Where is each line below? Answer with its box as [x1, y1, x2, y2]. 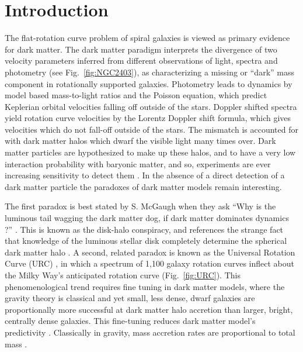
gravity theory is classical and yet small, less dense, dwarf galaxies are [5, 292, 255, 304]
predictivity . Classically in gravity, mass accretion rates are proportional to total [5, 326, 295, 338]
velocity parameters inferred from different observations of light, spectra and [5, 54, 278, 67]
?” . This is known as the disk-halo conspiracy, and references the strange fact [5, 223, 284, 235]
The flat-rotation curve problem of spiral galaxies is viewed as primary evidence [5, 32, 290, 44]
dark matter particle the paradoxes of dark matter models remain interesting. [5, 180, 282, 192]
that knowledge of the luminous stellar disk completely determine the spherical [5, 234, 287, 247]
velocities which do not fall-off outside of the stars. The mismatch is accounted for [5, 123, 298, 135]
